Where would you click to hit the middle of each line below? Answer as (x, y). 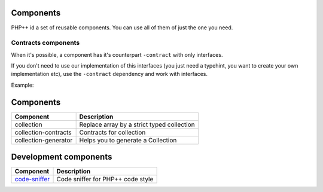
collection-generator (44, 140)
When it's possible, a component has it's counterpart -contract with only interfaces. (117, 54)
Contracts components (45, 43)
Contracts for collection (112, 132)
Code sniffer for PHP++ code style (105, 179)
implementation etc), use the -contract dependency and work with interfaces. (109, 74)
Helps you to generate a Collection (128, 140)
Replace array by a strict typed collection (137, 124)
